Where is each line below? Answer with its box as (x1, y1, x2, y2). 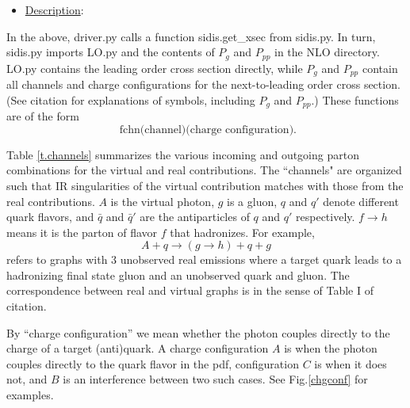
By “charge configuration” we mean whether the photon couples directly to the (6, 324, 390, 341)
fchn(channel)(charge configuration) (119, 124, 294, 135)
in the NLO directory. (274, 44, 380, 60)
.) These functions (311, 91, 399, 108)
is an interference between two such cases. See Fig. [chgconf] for (63, 371, 368, 387)
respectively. (296, 208, 355, 225)
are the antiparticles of (140, 208, 250, 225)
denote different (323, 193, 399, 209)
